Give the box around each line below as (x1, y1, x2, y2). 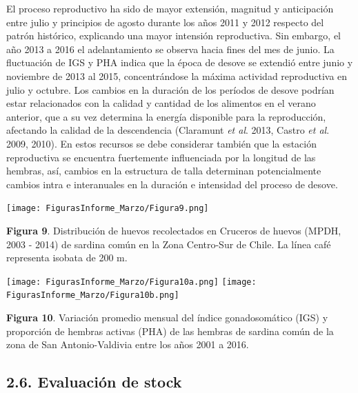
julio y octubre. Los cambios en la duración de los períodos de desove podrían (6, 82, 335, 97)
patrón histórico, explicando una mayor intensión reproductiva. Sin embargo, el (6, 28, 341, 43)
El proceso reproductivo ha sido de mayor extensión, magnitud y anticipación (6, 1, 334, 15)
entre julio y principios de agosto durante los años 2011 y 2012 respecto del (6, 14, 324, 29)
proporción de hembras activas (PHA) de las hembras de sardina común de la (6, 323, 334, 338)
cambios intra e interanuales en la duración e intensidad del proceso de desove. (6, 177, 338, 191)
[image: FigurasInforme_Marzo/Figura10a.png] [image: (6, 276, 257, 287)
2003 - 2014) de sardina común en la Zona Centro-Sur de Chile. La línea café (6, 236, 331, 251)
